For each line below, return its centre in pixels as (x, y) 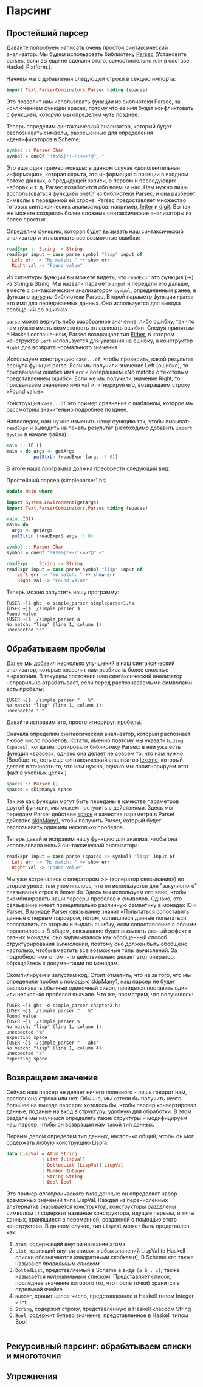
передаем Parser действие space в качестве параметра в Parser (91, 814)
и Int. (22, 1302)
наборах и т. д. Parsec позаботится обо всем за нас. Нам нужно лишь (97, 187)
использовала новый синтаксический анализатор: (72, 845)
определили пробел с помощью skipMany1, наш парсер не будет (91, 982)
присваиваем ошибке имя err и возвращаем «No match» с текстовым (98, 372)
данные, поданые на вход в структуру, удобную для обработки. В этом (99, 1111)
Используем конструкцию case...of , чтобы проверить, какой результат (100, 359)
